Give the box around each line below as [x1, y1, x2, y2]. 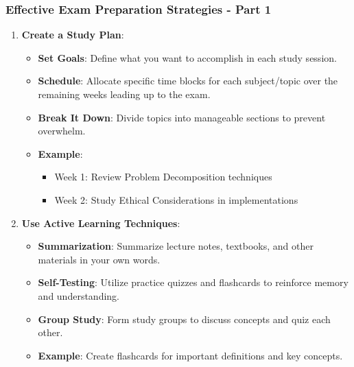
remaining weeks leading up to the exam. [38, 87, 211, 101]
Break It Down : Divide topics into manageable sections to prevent [38, 110, 326, 124]
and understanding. [38, 288, 119, 303]
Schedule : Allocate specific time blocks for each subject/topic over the [38, 73, 338, 88]
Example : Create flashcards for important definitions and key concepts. [38, 348, 343, 362]
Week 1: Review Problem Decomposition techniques [54, 169, 272, 184]
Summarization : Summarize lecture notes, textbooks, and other [38, 239, 314, 253]
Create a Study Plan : [21, 27, 124, 42]
